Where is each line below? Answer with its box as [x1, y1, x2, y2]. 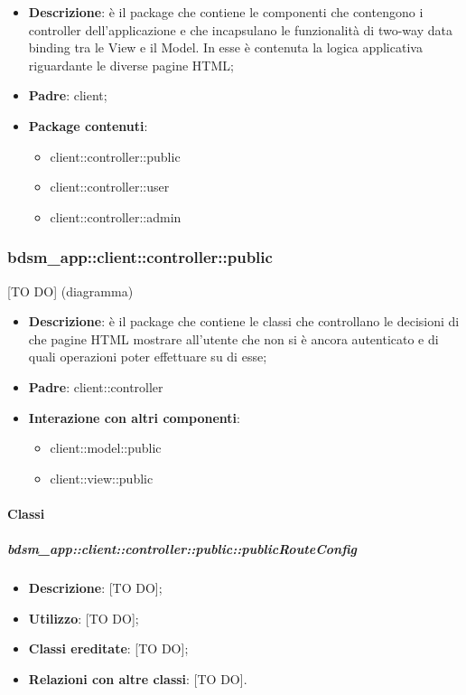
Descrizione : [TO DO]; [28, 578, 163, 597]
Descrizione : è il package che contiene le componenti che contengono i [28, 3, 424, 21]
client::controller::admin [50, 207, 182, 226]
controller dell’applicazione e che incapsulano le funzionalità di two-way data [28, 20, 452, 39]
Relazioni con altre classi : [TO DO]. [28, 669, 247, 688]
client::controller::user [50, 177, 170, 196]
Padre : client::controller [28, 377, 163, 396]
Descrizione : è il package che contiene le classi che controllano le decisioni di [28, 312, 460, 331]
